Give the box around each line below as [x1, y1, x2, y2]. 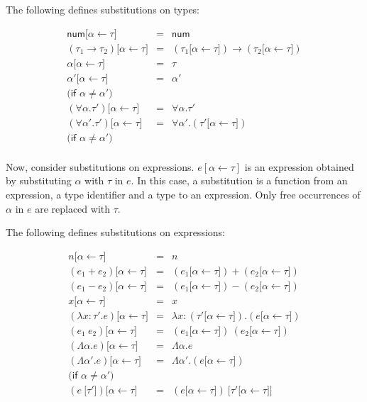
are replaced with [35, 201, 111, 216]
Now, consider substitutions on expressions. [6, 159, 195, 174]
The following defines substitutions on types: [6, 2, 200, 16]
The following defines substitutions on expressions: [6, 225, 225, 240]
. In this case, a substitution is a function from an [131, 173, 348, 188]
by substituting [6, 173, 72, 188]
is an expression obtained [244, 159, 354, 174]
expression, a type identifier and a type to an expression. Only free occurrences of [6, 187, 361, 202]
